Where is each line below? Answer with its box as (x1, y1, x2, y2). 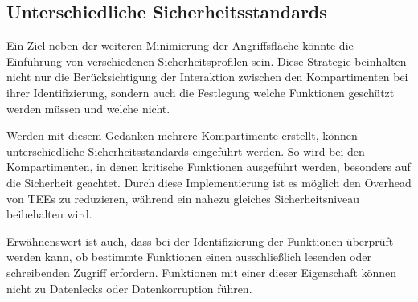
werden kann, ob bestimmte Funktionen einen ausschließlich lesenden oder (6, 248, 372, 265)
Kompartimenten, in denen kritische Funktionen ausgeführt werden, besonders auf (6, 158, 411, 175)
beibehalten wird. (6, 206, 92, 222)
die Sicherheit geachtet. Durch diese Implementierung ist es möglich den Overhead (6, 173, 412, 190)
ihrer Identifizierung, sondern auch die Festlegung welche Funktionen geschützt (6, 84, 395, 100)
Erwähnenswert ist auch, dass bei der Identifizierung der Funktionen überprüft (6, 232, 394, 249)
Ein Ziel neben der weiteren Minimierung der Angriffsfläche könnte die (6, 37, 354, 54)
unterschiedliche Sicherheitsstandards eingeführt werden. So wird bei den (6, 142, 365, 159)
